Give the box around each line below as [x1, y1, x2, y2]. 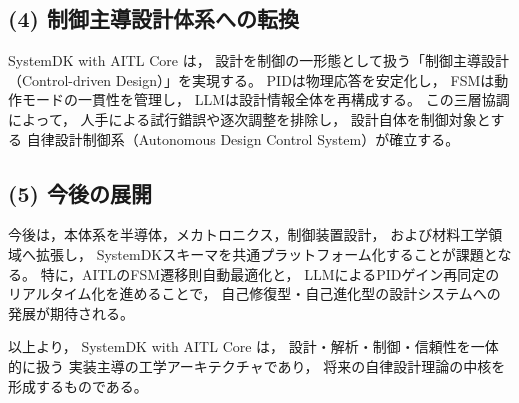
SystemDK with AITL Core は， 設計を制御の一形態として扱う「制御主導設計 [8, 50, 509, 71]
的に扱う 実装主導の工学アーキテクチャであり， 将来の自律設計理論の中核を [8, 355, 506, 376]
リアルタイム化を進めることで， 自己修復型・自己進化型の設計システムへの [8, 283, 501, 304]
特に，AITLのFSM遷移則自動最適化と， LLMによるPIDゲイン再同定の [40, 263, 500, 284]
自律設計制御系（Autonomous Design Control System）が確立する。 [26, 128, 460, 149]
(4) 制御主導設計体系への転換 [8, 3, 299, 34]
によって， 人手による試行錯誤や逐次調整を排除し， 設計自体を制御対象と [8, 108, 491, 129]
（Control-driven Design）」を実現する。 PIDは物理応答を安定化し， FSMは [8, 69, 495, 90]
